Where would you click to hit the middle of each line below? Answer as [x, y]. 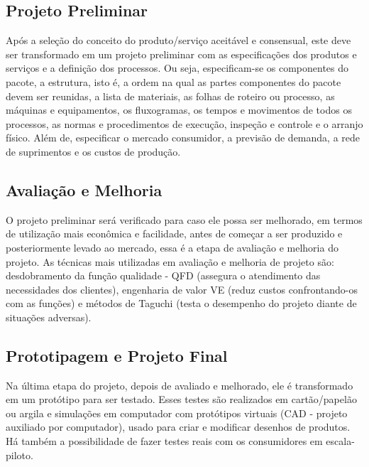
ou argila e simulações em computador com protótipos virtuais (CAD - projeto [177, 413]
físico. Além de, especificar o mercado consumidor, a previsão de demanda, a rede [183, 138]
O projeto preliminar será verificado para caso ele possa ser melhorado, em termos [184, 219]
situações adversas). [49, 317]
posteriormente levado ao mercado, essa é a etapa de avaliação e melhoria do [172, 247]
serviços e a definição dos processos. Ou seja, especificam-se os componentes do [177, 68]
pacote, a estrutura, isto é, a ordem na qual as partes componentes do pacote [174, 81]
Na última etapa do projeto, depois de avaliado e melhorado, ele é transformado [180, 385]
